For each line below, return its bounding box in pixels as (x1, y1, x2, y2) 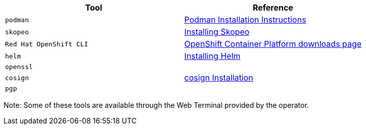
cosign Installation (184, 73, 253, 83)
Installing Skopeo (184, 27, 250, 37)
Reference (252, 3, 293, 13)
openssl (5, 63, 33, 71)
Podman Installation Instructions (184, 15, 306, 25)
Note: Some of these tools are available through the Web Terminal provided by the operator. (4, 101, 309, 109)
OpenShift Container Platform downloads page (184, 39, 362, 49)
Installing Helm (184, 51, 241, 61)
